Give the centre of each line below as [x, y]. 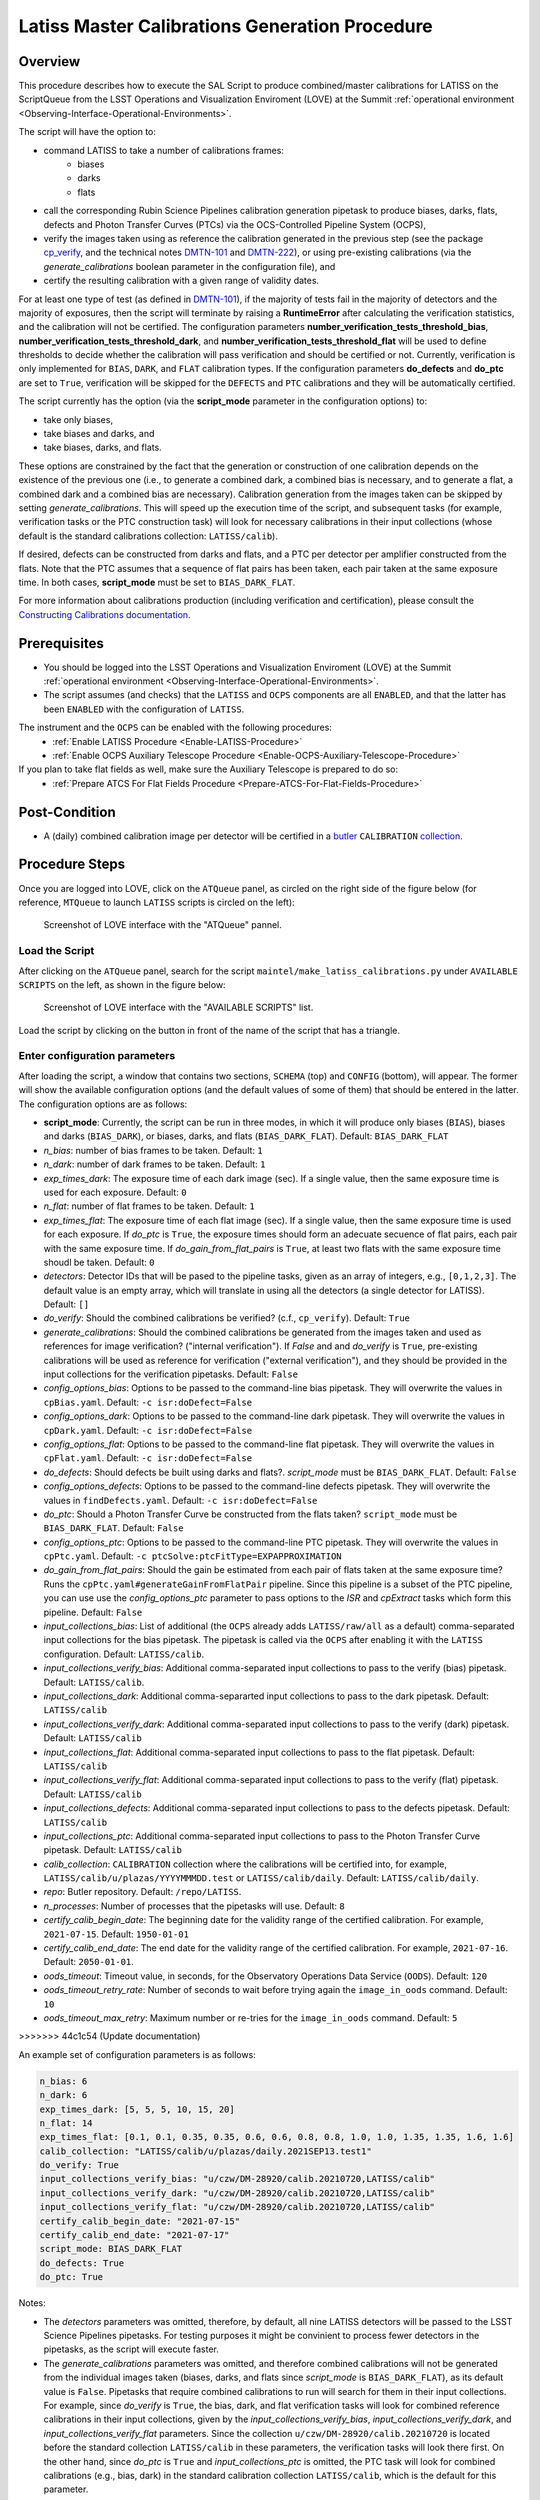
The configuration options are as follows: [103, 1104]
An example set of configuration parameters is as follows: [137, 2054]
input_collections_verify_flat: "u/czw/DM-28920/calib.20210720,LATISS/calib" [237, 2207]
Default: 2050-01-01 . [88, 1962]
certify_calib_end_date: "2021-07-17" [134, 2235]
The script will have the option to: [87, 132]
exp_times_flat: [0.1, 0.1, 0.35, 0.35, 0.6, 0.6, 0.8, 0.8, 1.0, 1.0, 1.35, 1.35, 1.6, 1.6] [277, 2137]
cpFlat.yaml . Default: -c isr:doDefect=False [148, 1458]
